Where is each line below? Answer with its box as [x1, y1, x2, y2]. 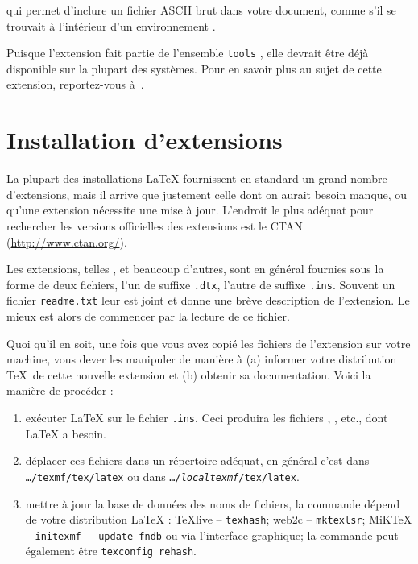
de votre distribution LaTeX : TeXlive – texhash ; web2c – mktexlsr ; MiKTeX [25, 511, 412, 528]
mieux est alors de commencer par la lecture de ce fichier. [6, 308, 290, 325]
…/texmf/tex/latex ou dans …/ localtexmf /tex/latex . [25, 467, 300, 484]
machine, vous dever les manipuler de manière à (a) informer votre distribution [6, 350, 397, 367]
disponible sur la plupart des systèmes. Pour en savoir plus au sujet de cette [6, 60, 382, 77]
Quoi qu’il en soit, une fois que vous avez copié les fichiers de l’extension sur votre [6, 334, 411, 351]
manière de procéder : [6, 382, 114, 399]
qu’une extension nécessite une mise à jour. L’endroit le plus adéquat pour [6, 201, 374, 218]
